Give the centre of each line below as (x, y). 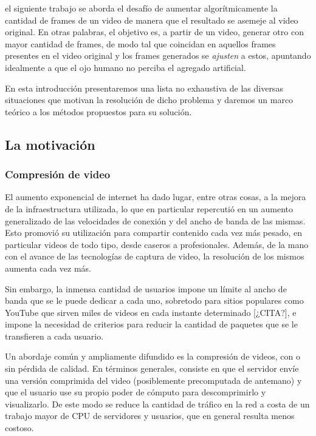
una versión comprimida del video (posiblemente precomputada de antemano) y (153, 380)
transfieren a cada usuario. (54, 336)
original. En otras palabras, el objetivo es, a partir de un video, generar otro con (154, 32)
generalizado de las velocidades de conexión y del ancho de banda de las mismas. (155, 220)
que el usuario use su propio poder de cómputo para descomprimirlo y (136, 392)
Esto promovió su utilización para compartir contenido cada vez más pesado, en (154, 233)
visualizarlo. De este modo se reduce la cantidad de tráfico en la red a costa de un (157, 404)
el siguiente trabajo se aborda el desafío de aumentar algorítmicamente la (141, 8)
